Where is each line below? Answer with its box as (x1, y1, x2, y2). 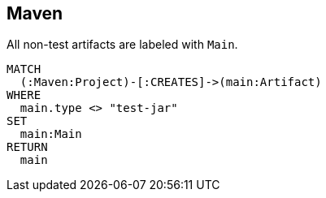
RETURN (7, 140, 48, 154)
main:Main (20, 127, 82, 141)
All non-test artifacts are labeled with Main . (7, 37, 238, 52)
